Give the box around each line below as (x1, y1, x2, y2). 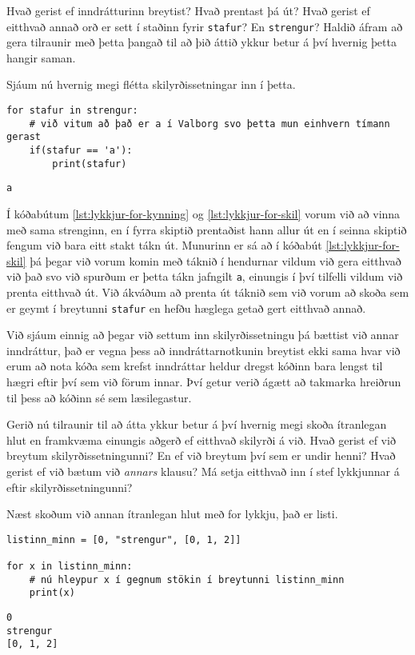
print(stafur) (52, 158, 127, 170)
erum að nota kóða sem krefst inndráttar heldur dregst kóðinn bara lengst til (6, 357, 383, 374)
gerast (6, 131, 41, 143)
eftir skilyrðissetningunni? (6, 478, 133, 495)
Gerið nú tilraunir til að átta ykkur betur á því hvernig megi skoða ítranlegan (6, 416, 387, 433)
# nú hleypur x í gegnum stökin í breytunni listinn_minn (29, 573, 345, 585)
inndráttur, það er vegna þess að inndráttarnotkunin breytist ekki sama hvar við (6, 341, 401, 358)
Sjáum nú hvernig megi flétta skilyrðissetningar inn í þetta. (6, 76, 296, 93)
